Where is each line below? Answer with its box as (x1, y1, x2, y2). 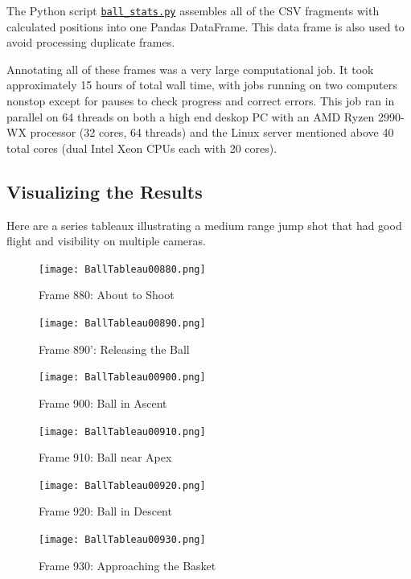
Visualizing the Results (6, 179, 203, 203)
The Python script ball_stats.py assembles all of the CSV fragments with (6, 2, 380, 18)
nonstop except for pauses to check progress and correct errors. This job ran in (6, 92, 395, 109)
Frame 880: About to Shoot (39, 286, 175, 303)
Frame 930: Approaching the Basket (39, 556, 216, 573)
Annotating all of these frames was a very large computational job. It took (6, 60, 374, 77)
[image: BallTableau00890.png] (39, 318, 206, 330)
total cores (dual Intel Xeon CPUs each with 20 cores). (6, 139, 277, 156)
